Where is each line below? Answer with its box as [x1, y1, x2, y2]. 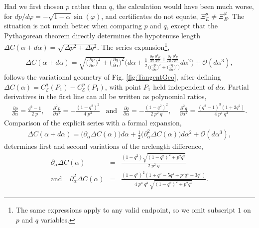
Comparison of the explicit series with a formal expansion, [4, 117, 182, 128]
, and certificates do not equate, [101, 10, 198, 21]
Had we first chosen [4, 1, 64, 11]
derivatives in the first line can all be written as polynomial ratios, [4, 91, 207, 102]
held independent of [153, 81, 214, 92]
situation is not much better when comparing [4, 20, 142, 31]
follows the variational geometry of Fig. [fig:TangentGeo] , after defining [4, 72, 221, 82]
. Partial [224, 81, 249, 92]
